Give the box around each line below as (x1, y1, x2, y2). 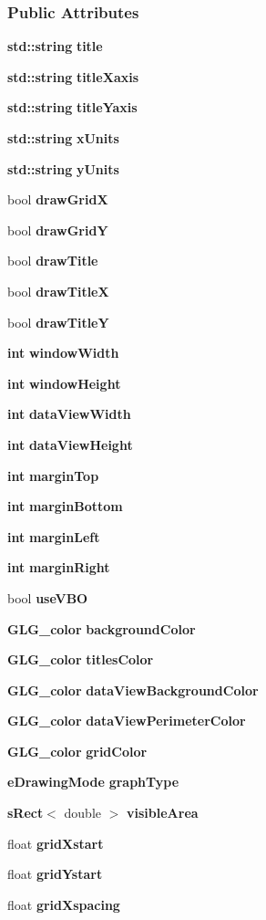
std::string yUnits (7, 159, 119, 178)
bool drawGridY (7, 220, 108, 239)
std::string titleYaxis (7, 98, 138, 117)
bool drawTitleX (7, 281, 109, 300)
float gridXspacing (7, 894, 120, 914)
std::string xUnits (7, 129, 119, 147)
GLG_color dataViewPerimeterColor (7, 711, 246, 730)
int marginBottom (7, 497, 123, 516)
